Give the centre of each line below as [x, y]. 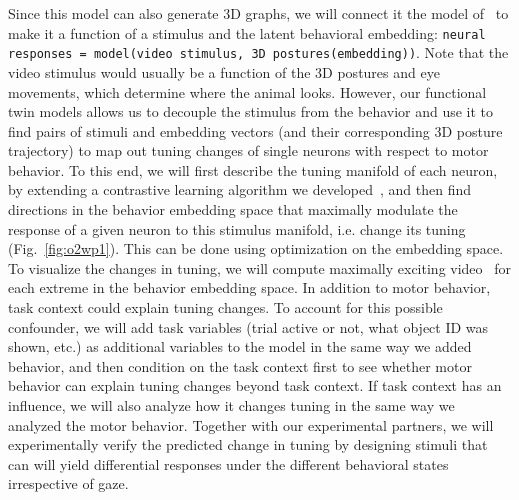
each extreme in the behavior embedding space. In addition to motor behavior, [249, 287]
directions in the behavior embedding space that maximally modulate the [233, 209]
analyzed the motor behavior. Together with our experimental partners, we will [251, 424]
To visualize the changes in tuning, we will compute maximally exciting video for [260, 267]
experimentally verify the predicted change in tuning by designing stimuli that [248, 444]
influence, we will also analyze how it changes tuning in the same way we [231, 405]
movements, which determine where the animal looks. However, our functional [247, 91]
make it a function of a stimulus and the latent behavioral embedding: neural [247, 32]
